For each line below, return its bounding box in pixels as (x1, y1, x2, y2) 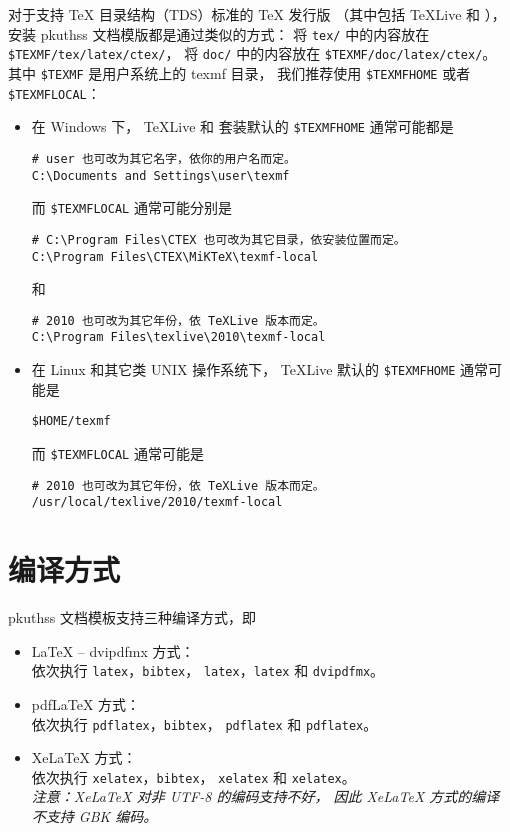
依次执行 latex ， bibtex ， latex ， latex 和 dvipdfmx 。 (31, 660, 385, 681)
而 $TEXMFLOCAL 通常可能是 (31, 442, 204, 463)
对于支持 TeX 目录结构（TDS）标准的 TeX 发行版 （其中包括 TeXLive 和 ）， (8, 4, 506, 24)
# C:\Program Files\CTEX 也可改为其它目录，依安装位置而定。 (31, 232, 406, 247)
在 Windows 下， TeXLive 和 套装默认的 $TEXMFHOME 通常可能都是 (31, 116, 454, 137)
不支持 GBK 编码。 (31, 806, 158, 826)
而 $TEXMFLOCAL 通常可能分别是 (31, 197, 232, 218)
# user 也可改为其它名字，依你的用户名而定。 (31, 151, 296, 166)
